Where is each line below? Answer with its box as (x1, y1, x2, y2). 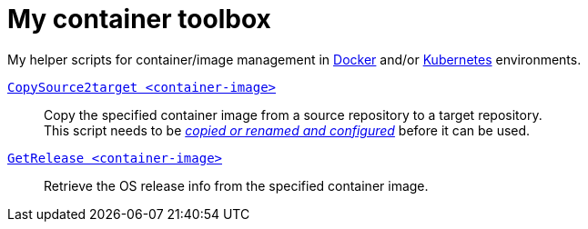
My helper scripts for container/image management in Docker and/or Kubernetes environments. (7, 51, 582, 67)
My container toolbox (7, 4, 271, 35)
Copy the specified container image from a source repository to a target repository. (44, 106, 542, 123)
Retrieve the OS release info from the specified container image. (44, 177, 429, 194)
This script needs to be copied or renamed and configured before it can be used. (44, 122, 531, 138)
